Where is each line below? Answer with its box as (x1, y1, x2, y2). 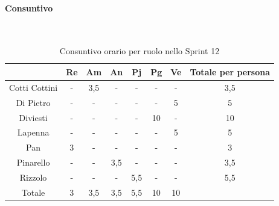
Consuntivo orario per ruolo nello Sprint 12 (59, 45, 220, 57)
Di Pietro (16, 96, 51, 108)
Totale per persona (190, 65, 271, 78)
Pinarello (16, 156, 50, 169)
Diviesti (19, 111, 48, 123)
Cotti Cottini (9, 81, 58, 93)
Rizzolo (19, 170, 47, 183)
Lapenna (17, 126, 50, 139)
